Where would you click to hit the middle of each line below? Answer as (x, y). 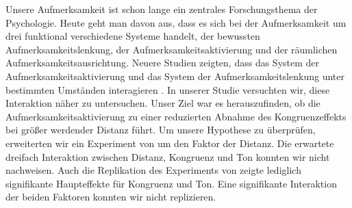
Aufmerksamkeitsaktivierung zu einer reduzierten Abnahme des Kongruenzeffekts (176, 116)
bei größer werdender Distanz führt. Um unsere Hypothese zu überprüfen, (161, 130)
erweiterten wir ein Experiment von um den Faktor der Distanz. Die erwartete (170, 143)
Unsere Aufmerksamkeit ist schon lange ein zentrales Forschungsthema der (162, 9)
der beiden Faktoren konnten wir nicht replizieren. (111, 197)
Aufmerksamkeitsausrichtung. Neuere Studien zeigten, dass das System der (163, 63)
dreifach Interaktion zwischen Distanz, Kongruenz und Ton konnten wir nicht (168, 156)
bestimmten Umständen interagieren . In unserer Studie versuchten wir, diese (168, 89)
